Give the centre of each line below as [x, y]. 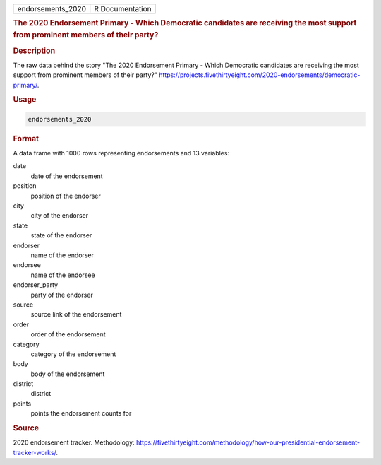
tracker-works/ [35, 452]
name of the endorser [62, 255]
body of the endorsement [68, 374]
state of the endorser [61, 235]
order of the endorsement [68, 334]
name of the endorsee [63, 275]
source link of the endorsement [76, 314]
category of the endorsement [73, 354]
